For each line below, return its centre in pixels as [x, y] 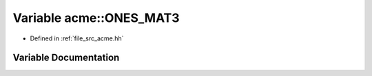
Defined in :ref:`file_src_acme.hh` [77, 38]
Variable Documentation [66, 58]
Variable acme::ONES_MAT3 [96, 18]
